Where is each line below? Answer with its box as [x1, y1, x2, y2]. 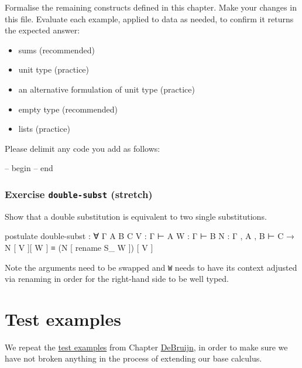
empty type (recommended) [18, 103, 118, 115]
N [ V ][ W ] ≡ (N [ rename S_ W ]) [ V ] [5, 241, 153, 253]
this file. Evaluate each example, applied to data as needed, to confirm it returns [5, 12, 294, 25]
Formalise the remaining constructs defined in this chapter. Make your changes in [5, 1, 297, 13]
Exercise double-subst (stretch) [5, 186, 153, 201]
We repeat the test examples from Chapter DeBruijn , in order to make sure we [5, 340, 288, 353]
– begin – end [5, 162, 53, 174]
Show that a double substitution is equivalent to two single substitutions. [5, 210, 267, 222]
